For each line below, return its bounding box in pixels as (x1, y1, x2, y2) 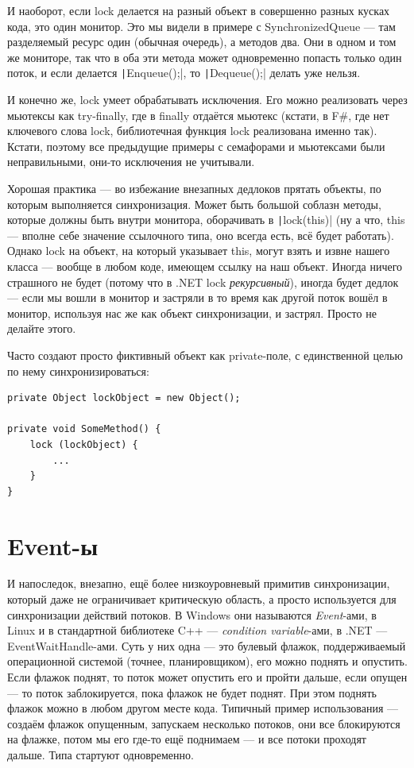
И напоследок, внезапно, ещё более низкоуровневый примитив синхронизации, (7, 575, 390, 592)
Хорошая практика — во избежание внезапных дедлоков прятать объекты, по (7, 180, 381, 196)
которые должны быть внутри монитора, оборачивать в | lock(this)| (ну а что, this (7, 211, 405, 228)
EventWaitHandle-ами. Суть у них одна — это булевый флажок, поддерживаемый (7, 637, 406, 654)
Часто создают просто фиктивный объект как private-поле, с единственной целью (7, 347, 403, 363)
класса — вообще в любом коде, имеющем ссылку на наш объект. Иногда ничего (7, 258, 403, 275)
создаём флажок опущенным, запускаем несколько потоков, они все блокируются (7, 715, 400, 731)
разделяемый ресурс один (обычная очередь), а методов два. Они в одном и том (7, 33, 397, 50)
